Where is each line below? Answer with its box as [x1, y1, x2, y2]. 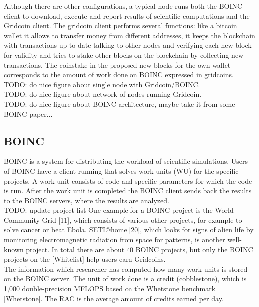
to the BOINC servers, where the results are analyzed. [4, 195, 169, 205]
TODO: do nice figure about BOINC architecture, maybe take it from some [4, 98, 235, 109]
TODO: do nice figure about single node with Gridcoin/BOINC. [4, 79, 200, 89]
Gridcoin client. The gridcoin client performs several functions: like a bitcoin [4, 20, 237, 31]
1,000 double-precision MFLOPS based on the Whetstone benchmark [4, 283, 216, 294]
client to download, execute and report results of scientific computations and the [4, 10, 250, 21]
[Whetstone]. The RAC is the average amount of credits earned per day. [4, 293, 224, 303]
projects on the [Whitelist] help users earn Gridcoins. [4, 254, 166, 264]
